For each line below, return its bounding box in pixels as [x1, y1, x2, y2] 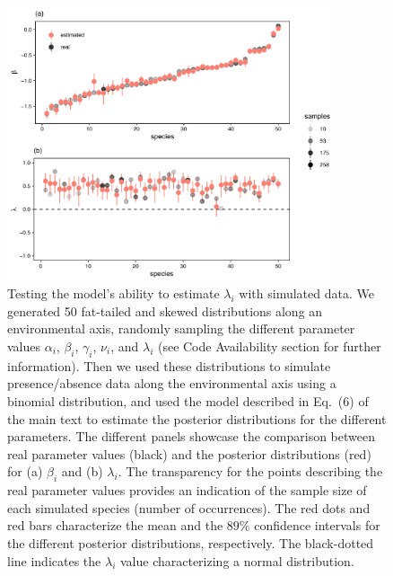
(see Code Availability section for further [157, 337, 381, 355]
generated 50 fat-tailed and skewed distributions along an [7, 301, 323, 320]
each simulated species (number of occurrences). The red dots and [7, 498, 371, 517]
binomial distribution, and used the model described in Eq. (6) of [7, 391, 369, 410]
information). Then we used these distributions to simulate [7, 356, 331, 375]
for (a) [7, 462, 43, 481]
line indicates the [7, 551, 101, 570]
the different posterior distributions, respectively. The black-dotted [7, 533, 374, 552]
